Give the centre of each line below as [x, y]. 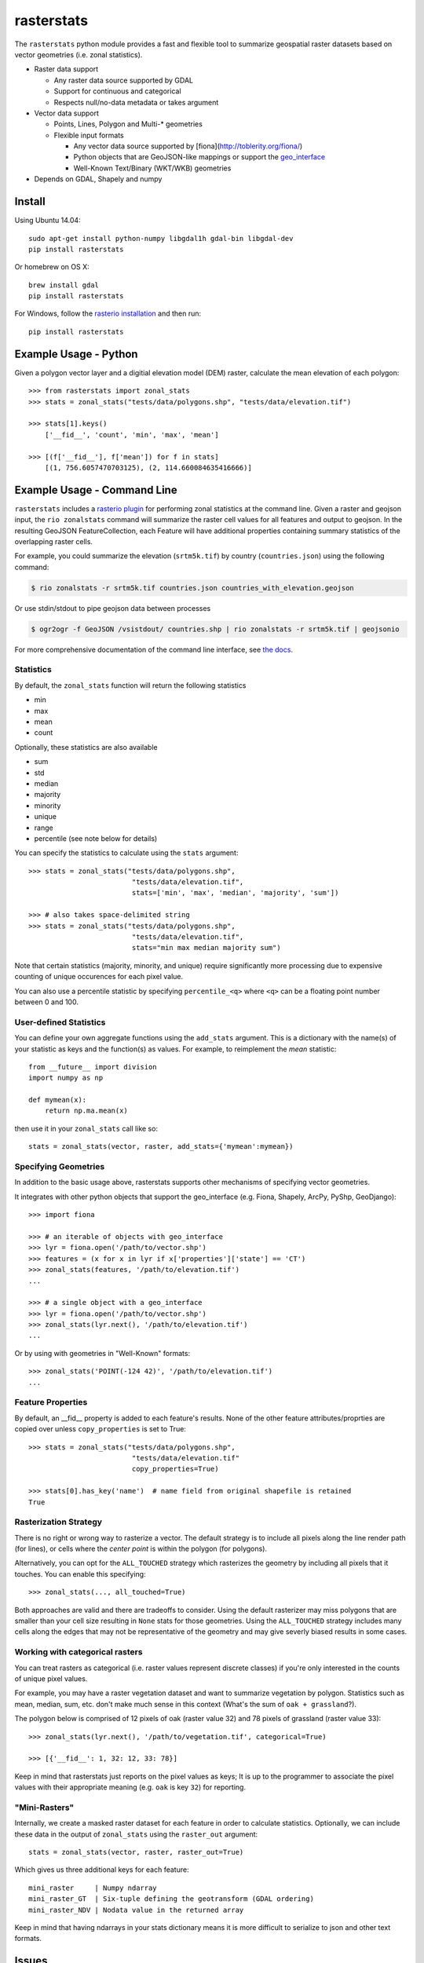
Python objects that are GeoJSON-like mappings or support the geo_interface [199, 157]
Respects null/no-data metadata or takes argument [136, 102]
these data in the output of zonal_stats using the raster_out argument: [136, 1834]
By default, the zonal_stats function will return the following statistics [130, 685]
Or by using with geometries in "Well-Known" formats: [102, 1353]
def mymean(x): [58, 1100]
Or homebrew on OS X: [52, 267]
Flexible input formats [89, 135]
